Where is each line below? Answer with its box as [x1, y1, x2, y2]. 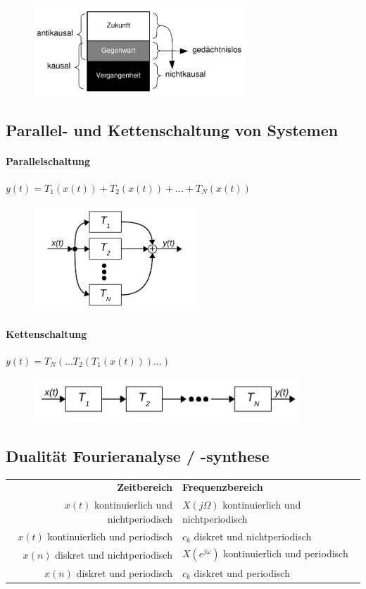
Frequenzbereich [182, 480, 263, 494]
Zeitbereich [117, 480, 172, 494]
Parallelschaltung [6, 153, 91, 168]
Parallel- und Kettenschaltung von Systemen [6, 119, 339, 140]
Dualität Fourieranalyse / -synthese [6, 444, 270, 466]
